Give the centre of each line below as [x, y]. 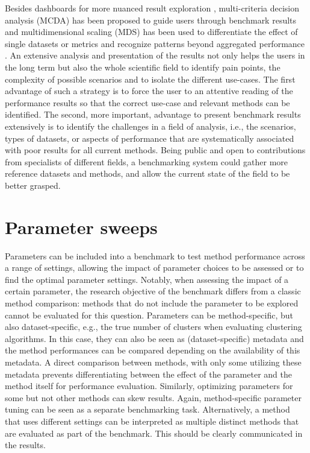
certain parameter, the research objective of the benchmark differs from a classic [153, 291]
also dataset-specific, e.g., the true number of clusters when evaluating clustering [153, 327]
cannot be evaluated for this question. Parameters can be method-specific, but [149, 315]
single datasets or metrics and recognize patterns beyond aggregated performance [155, 43]
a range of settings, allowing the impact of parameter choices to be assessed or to [154, 268]
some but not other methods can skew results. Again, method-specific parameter [153, 397]
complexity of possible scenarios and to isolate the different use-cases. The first [150, 79]
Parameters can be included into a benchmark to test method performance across [155, 255]
